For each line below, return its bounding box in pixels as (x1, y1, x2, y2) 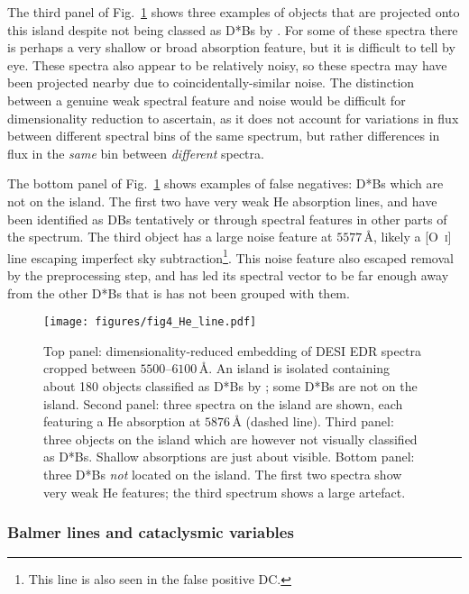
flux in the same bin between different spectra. (7, 143, 264, 162)
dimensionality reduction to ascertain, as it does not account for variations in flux (7, 108, 459, 127)
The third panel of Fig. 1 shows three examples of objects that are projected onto (7, 3, 460, 21)
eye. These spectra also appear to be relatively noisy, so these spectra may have (7, 55, 447, 74)
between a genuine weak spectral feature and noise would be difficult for (7, 90, 406, 109)
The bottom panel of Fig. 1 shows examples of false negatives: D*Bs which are (7, 174, 444, 193)
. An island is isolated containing (208, 359, 391, 378)
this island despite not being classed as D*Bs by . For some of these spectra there (7, 20, 458, 39)
